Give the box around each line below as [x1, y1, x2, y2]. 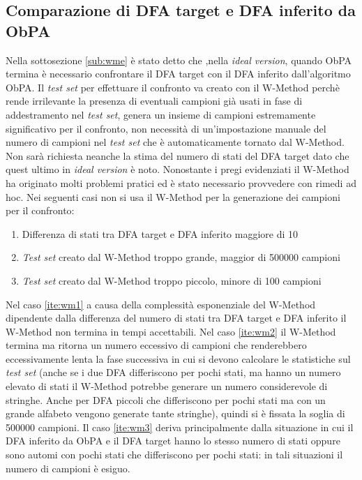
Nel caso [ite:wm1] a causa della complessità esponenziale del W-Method [6, 297, 316, 311]
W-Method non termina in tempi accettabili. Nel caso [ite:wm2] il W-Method [6, 324, 336, 338]
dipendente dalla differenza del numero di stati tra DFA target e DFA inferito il [6, 310, 347, 325]
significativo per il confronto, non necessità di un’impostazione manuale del [6, 121, 326, 135]
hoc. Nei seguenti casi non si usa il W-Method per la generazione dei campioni [6, 189, 340, 204]
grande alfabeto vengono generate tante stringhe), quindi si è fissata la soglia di [6, 406, 345, 421]
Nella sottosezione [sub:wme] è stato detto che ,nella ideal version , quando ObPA [6, 52, 352, 67]
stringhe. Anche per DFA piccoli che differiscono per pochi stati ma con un [6, 392, 326, 407]
